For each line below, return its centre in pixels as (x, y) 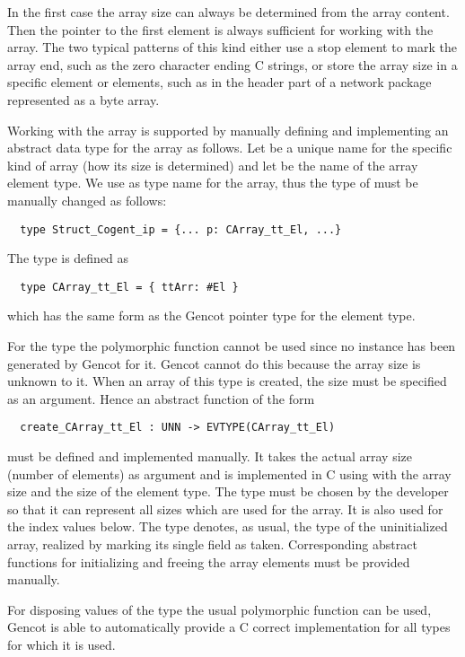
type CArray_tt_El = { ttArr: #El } (129, 287)
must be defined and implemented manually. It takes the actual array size (210, 456)
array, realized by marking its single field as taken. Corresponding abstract (212, 544)
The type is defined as (68, 258)
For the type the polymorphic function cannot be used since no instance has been (232, 346)
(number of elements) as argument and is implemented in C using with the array (229, 473)
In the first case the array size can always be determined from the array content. (228, 12)
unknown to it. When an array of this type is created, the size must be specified (227, 381)
